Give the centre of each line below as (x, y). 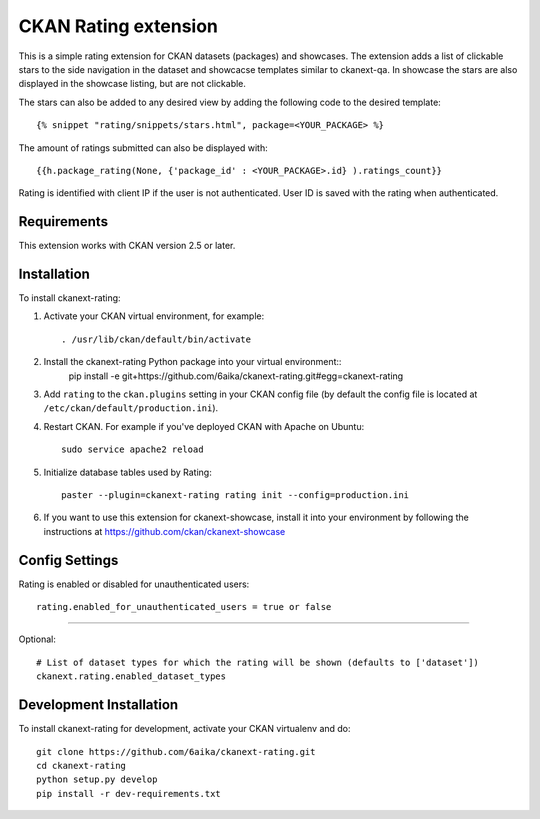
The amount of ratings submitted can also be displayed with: (143, 147)
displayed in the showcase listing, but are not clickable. (132, 84)
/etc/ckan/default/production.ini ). (131, 408)
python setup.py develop (97, 779)
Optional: (37, 639)
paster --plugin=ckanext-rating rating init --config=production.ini (235, 495)
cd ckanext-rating (81, 765)
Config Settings (68, 560)
